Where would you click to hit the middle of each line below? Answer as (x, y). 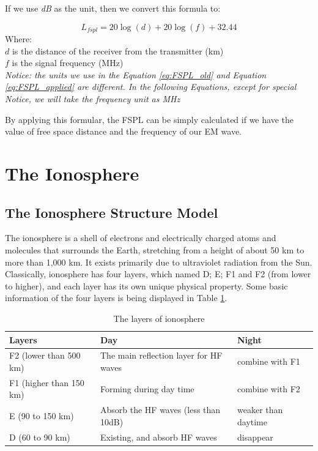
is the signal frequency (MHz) (68, 63)
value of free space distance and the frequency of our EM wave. (124, 131)
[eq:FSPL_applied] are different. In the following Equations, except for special (151, 87)
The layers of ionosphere (159, 318)
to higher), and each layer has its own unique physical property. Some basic (146, 285)
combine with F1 (269, 361)
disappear (255, 437)
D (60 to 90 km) (40, 437)
